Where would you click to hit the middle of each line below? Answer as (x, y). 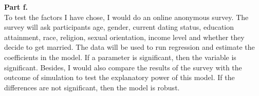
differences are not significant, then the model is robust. (92, 87)
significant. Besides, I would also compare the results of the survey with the (123, 67)
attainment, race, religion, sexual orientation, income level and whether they (124, 37)
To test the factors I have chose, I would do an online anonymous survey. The (126, 17)
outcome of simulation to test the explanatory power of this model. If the (119, 77)
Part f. (16, 7)
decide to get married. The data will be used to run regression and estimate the (129, 47)
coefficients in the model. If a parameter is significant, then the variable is (120, 57)
